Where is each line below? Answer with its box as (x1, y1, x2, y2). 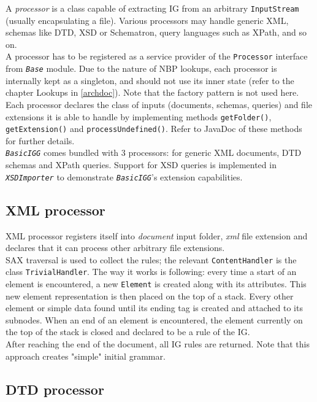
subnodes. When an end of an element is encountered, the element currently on (6, 313, 303, 326)
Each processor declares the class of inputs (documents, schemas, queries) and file (6, 98, 313, 110)
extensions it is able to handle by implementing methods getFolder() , (6, 110, 272, 123)
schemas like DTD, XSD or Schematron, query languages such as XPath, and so (6, 26, 307, 39)
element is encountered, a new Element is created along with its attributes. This (6, 277, 307, 290)
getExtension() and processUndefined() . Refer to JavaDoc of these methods (6, 122, 302, 135)
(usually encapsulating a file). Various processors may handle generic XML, (6, 14, 289, 26)
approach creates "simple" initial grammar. (6, 349, 166, 362)
